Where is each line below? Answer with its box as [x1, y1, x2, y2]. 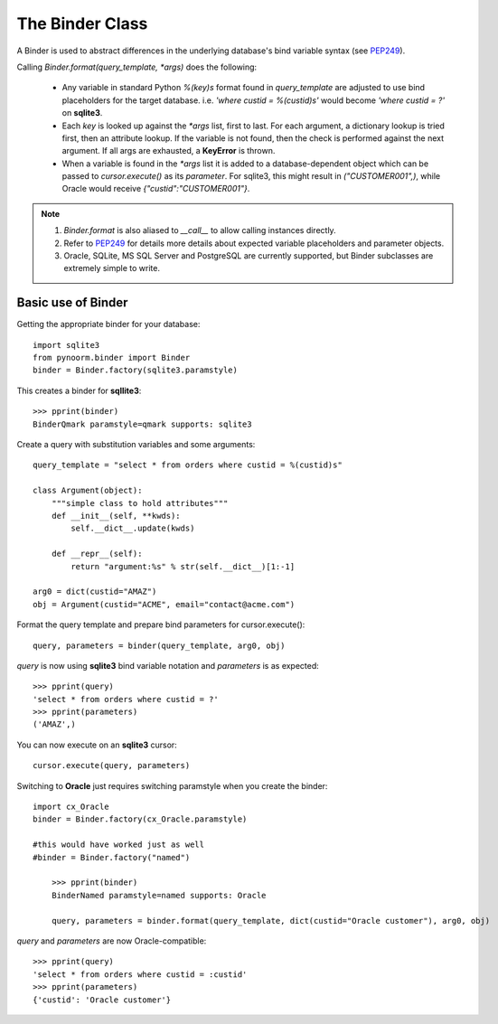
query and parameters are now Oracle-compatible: [16, 935, 207, 946]
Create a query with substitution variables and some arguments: [16, 439, 256, 450]
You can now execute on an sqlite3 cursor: [16, 739, 178, 750]
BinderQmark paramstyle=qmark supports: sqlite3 [33, 418, 252, 429]
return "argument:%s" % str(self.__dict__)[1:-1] [70, 561, 296, 571]
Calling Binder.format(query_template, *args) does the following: [16, 61, 258, 72]
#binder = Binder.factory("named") [33, 852, 191, 862]
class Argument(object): [33, 485, 143, 496]
